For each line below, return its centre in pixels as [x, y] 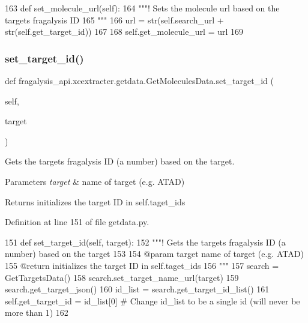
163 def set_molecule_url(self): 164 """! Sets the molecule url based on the [142, 8]
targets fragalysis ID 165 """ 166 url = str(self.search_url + [114, 20]
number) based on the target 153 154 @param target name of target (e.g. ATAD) [154, 254]
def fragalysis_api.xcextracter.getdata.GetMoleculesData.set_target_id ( [139, 80]
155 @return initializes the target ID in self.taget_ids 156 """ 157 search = [142, 265]
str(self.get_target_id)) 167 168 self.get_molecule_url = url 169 [124, 32]
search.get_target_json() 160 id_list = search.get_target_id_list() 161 [137, 289]
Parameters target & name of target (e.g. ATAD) [95, 181]
